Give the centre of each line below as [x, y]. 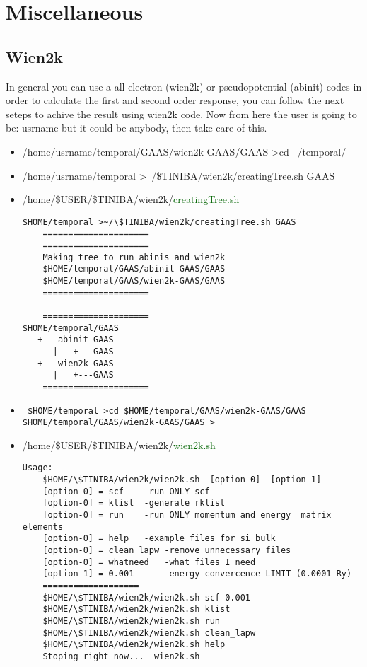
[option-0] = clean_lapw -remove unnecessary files [167, 551]
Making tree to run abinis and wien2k [134, 257]
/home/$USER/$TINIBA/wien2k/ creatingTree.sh [131, 199]
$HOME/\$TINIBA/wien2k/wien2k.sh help [134, 645]
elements [43, 527]
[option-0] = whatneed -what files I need [149, 562]
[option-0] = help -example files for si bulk [159, 539]
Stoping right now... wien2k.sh [121, 656]
